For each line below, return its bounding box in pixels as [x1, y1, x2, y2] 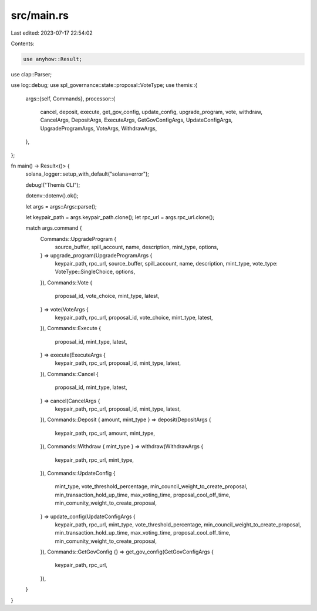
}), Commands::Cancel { [40, 370, 99, 377]
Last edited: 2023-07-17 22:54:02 [11, 29, 93, 36]
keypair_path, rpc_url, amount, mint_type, [55, 429, 156, 437]
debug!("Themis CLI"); [25, 181, 80, 188]
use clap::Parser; [11, 70, 52, 78]
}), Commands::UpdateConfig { [40, 469, 116, 476]
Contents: [11, 40, 35, 47]
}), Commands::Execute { [40, 325, 102, 332]
